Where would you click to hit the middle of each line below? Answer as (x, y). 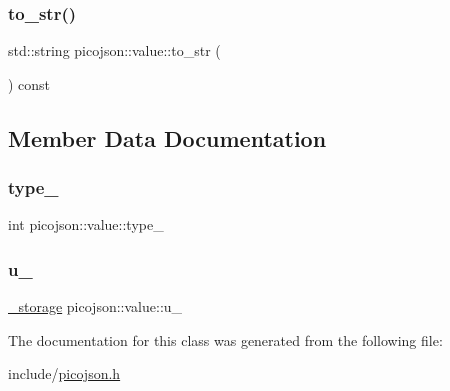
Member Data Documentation (167, 137)
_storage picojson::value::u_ (95, 306)
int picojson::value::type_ (86, 224)
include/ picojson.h (64, 373)
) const (29, 83)
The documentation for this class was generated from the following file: (225, 339)
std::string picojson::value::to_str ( (114, 50)
